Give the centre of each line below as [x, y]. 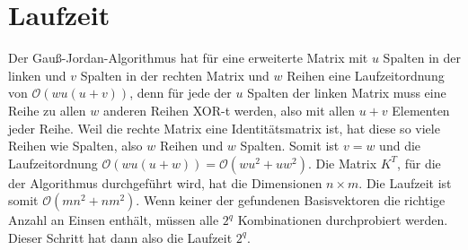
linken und [37, 75]
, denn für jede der [181, 93]
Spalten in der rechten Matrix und [175, 75]
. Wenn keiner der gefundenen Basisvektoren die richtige [291, 200]
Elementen [421, 110]
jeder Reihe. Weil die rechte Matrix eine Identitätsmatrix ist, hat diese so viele [224, 128]
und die [400, 146]
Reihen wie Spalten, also [75, 146]
